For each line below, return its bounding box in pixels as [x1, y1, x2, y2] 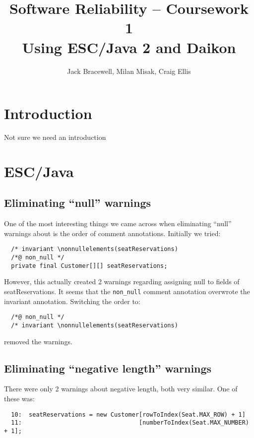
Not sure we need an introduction [4, 132, 106, 142]
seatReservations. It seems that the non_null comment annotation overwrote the [4, 286, 250, 296]
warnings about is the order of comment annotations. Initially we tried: [4, 228, 221, 238]
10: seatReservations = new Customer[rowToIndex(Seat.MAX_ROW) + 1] [11, 411, 246, 418]
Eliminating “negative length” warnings [4, 360, 212, 375]
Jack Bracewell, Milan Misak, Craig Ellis [67, 65, 191, 76]
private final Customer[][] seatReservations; [11, 262, 168, 269]
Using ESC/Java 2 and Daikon [22, 37, 236, 57]
